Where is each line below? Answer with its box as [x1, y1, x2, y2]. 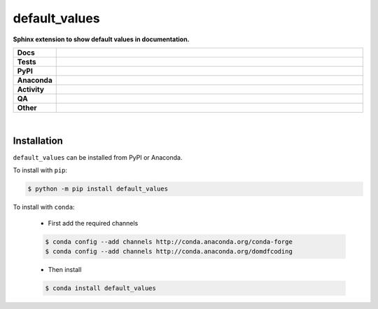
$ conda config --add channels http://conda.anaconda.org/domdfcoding [45, 247, 293, 255]
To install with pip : [13, 166, 68, 174]
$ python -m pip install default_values [27, 185, 168, 193]
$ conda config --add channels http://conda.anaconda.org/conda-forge [45, 238, 293, 245]
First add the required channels [48, 219, 139, 227]
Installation [13, 135, 63, 146]
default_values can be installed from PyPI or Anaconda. [13, 153, 183, 161]
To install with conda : [13, 203, 75, 212]
